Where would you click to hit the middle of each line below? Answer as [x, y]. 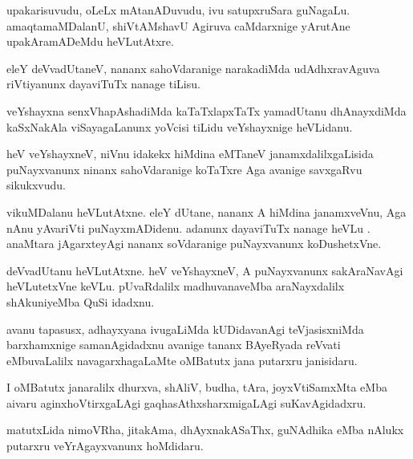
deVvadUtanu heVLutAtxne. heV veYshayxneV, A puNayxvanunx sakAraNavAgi [205, 270]
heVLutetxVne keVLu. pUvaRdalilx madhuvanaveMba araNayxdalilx [176, 286]
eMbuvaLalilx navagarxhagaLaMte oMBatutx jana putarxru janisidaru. [182, 360]
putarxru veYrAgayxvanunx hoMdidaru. [105, 446]
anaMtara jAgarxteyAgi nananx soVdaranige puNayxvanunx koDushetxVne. [194, 244]
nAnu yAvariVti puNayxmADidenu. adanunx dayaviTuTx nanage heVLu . [188, 227]
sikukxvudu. [36, 185]
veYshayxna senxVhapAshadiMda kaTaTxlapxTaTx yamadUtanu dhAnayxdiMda [206, 110]
